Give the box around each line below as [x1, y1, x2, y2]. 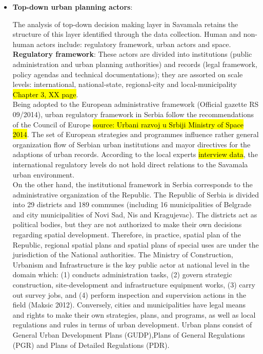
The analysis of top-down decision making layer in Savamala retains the [12, 18, 238, 29]
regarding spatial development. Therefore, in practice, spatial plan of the [12, 229, 241, 240]
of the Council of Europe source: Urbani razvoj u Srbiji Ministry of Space [12, 119, 244, 129]
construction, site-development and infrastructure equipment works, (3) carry [12, 279, 255, 290]
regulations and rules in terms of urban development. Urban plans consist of [12, 319, 252, 330]
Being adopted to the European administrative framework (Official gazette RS [12, 99, 259, 109]
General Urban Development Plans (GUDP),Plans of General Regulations [12, 329, 245, 340]
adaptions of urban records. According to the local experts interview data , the [12, 149, 258, 160]
